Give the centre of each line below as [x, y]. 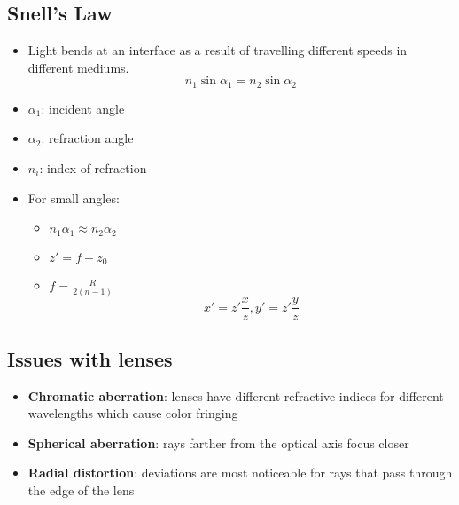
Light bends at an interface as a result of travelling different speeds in [218, 50]
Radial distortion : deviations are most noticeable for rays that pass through [240, 473]
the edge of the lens [81, 490]
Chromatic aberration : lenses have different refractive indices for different [236, 395]
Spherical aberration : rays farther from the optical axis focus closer [218, 442]
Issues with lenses [90, 358]
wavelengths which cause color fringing [133, 413]
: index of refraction [93, 168]
